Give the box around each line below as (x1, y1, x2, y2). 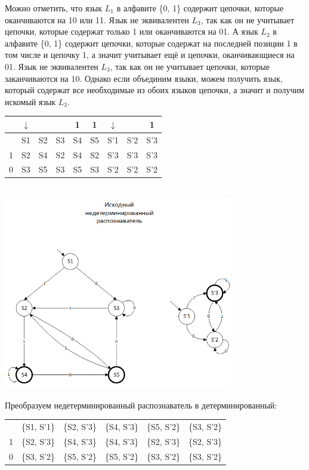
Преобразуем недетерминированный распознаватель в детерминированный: (5, 398, 277, 411)
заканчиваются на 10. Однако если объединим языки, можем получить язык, (5, 72, 283, 84)
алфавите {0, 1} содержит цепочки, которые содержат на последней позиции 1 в (5, 36, 298, 49)
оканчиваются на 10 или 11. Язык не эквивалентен (5, 13, 189, 26)
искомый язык (5, 95, 56, 107)
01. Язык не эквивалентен (5, 60, 98, 72)
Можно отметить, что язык (5, 2, 103, 14)
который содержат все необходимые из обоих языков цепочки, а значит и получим (5, 84, 304, 96)
